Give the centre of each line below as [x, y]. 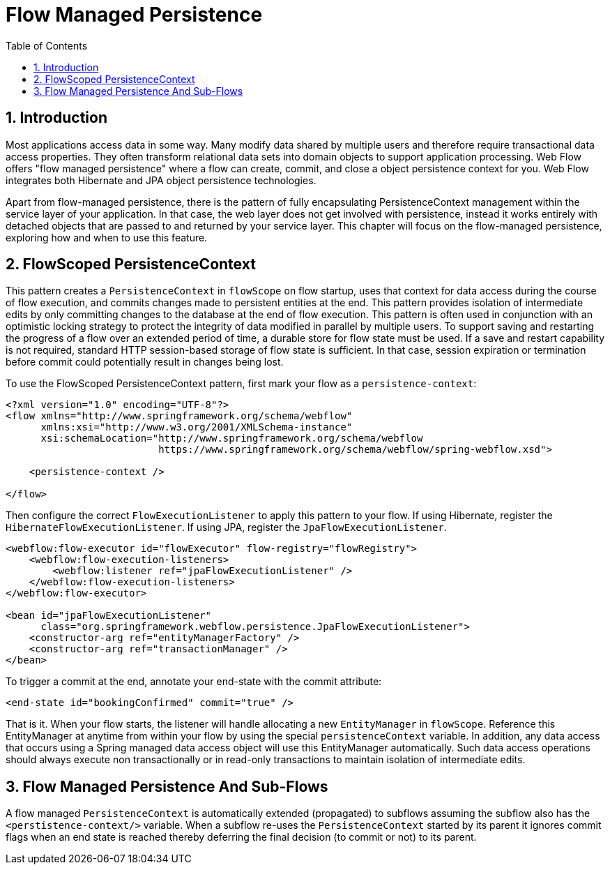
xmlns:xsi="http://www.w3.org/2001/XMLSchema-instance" [197, 427]
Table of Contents [47, 45]
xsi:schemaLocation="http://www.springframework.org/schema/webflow [232, 438]
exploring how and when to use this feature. [107, 237]
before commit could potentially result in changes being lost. [145, 362]
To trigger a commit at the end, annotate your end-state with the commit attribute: [194, 682]
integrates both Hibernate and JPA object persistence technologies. [161, 180]
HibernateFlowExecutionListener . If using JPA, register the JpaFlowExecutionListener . [226, 527]
